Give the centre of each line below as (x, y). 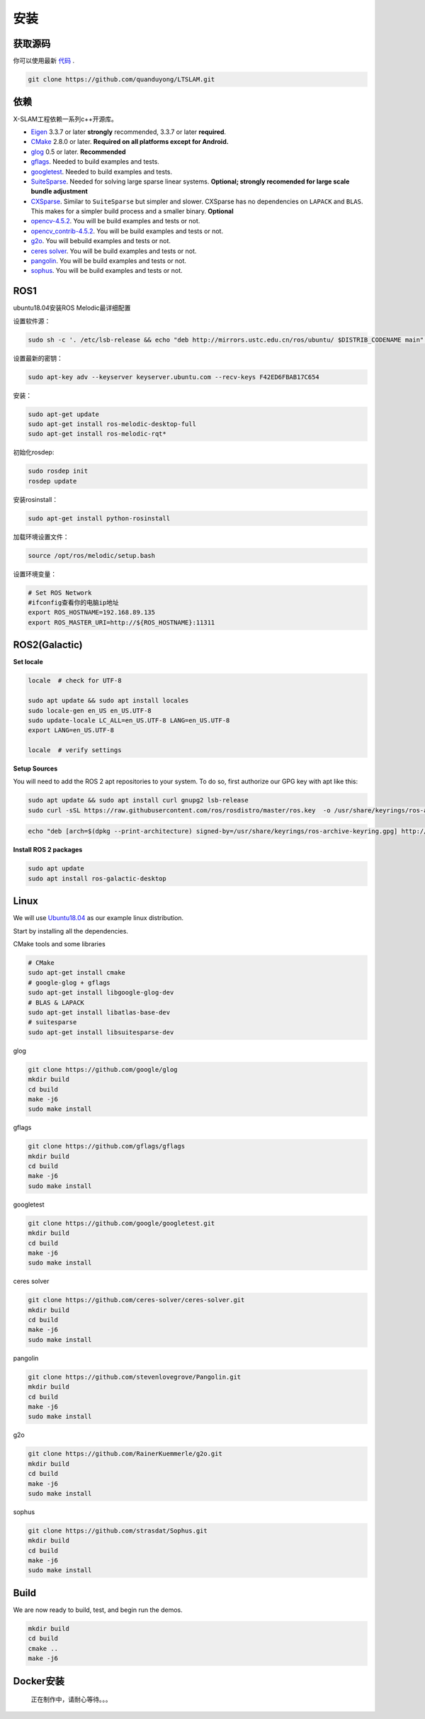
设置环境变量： (35, 573)
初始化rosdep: (34, 452)
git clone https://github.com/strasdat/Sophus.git (118, 1530)
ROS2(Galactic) (48, 645)
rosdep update (52, 481)
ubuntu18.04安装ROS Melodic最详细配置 (72, 308)
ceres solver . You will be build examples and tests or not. (114, 251)
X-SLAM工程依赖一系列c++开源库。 (66, 119)
